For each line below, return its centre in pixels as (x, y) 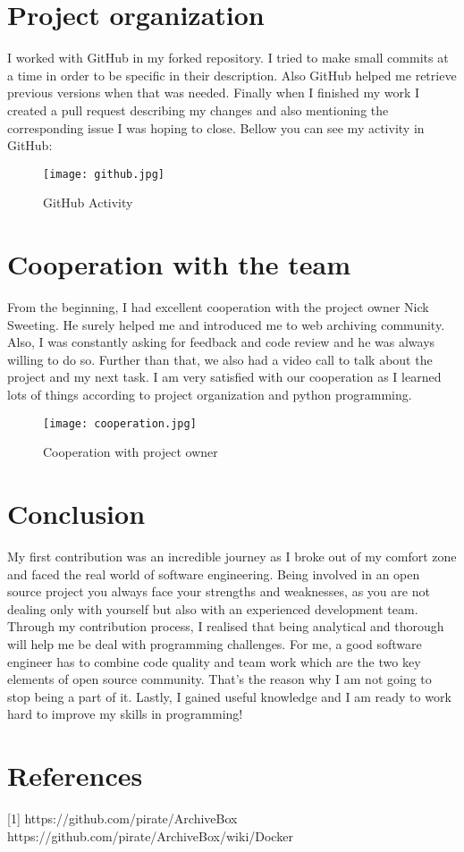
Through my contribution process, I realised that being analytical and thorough (226, 626)
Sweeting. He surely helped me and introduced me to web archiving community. (226, 324)
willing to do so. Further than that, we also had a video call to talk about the (220, 359)
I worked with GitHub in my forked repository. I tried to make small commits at (228, 58)
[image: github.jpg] (104, 174)
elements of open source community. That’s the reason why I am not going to (219, 679)
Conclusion (76, 514)
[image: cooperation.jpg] (120, 423)
